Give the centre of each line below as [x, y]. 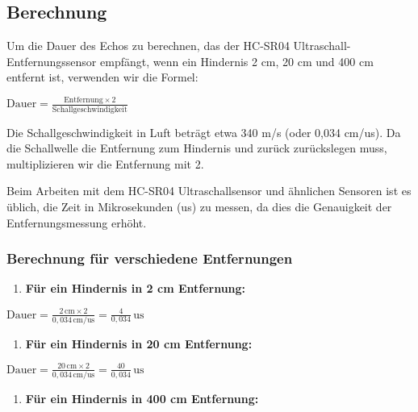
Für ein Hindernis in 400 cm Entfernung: [142, 399]
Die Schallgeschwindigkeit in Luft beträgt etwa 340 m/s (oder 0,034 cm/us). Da [204, 132]
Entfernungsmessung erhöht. [77, 222]
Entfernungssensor [52, 61]
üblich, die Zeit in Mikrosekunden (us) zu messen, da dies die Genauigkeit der [199, 206]
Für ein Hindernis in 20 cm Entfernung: [139, 343]
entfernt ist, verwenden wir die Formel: [102, 77]
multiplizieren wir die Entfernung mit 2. [105, 163]
